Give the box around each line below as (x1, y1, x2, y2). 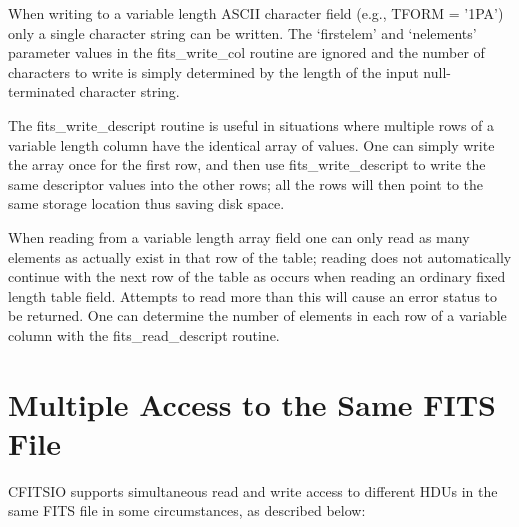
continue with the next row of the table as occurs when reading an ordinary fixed (8, 266, 506, 287)
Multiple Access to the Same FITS (8, 383, 496, 424)
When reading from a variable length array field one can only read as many (8, 226, 470, 247)
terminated (8, 81, 75, 102)
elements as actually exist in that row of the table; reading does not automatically (8, 246, 512, 267)
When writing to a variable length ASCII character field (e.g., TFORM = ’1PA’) (8, 3, 504, 23)
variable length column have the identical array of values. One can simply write (8, 134, 495, 155)
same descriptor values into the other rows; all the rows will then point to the (8, 173, 483, 194)
